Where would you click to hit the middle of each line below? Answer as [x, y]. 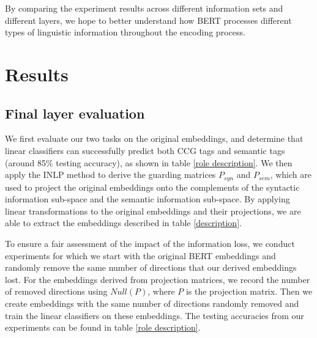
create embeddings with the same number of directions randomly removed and [152, 303]
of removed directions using [56, 291]
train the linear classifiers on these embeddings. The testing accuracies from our [155, 315]
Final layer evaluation [75, 113]
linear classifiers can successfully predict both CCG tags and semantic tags [145, 150]
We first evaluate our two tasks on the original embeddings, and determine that [154, 138]
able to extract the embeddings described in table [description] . [123, 223]
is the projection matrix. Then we [249, 291]
